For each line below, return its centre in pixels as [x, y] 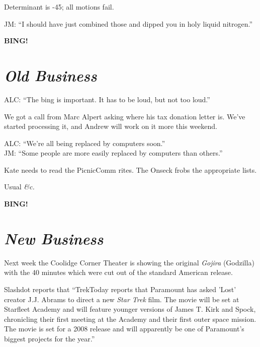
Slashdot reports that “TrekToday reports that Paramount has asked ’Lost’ [120, 289]
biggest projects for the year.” [50, 338]
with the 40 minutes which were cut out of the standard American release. [118, 272]
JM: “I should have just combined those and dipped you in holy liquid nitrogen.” [128, 23]
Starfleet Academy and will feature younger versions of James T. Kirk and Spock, [130, 309]
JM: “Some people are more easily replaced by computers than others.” [113, 153]
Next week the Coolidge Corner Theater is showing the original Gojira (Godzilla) [129, 262]
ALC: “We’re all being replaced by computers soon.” [85, 143]
